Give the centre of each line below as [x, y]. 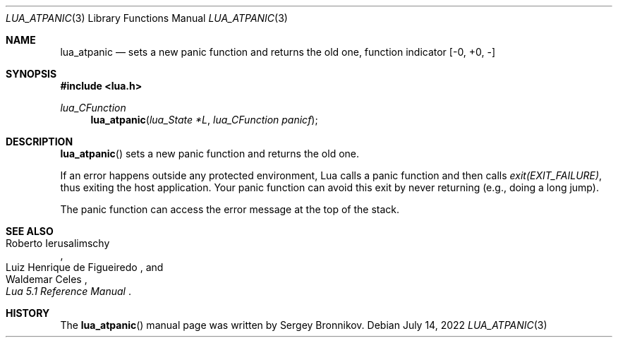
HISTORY [28, 313]
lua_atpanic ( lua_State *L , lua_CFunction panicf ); [204, 120]
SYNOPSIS [31, 74]
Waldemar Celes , [47, 279]
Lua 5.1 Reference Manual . [68, 291]
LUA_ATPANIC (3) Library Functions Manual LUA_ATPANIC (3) [147, 18]
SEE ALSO [30, 231]
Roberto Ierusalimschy [58, 243]
